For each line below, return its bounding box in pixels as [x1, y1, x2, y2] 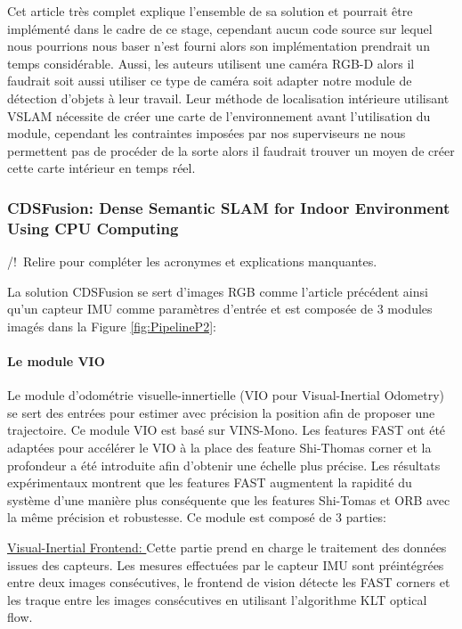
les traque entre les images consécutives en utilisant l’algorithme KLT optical [7, 590, 427, 609]
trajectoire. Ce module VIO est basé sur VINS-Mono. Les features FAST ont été [7, 421, 446, 439]
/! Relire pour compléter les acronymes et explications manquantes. [7, 252, 377, 271]
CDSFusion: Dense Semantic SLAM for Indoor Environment [7, 196, 450, 218]
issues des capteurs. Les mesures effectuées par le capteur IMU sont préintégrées [7, 555, 444, 574]
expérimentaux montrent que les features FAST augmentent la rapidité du [7, 473, 412, 492]
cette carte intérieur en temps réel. [7, 159, 196, 177]
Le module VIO [7, 352, 105, 371]
